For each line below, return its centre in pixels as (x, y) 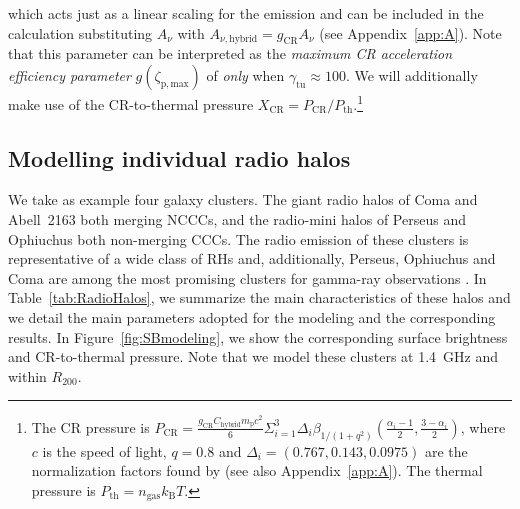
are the (446, 450)
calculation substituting (80, 32)
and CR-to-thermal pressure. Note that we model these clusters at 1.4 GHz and (253, 356)
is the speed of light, (104, 450)
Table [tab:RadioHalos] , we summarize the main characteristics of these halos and (259, 297)
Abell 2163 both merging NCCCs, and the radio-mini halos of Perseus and (237, 219)
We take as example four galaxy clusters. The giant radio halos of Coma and (243, 199)
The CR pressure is (90, 426)
